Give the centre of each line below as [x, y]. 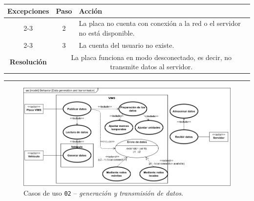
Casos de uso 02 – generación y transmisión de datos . [103, 192]
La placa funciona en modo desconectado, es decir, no [151, 57]
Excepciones [28, 10]
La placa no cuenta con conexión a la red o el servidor [160, 23]
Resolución [28, 62]
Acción [90, 10]
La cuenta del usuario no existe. [127, 45]
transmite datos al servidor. [151, 67]
